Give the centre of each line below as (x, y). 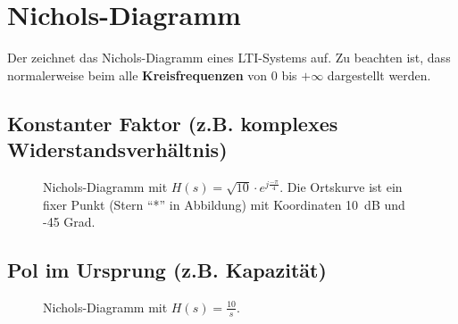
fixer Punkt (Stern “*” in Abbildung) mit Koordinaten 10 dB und (224, 204)
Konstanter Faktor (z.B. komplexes (173, 123)
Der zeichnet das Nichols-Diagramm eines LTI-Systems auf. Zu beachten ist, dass (229, 58)
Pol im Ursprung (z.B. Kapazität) (167, 270)
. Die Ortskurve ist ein (341, 186)
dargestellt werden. (379, 75)
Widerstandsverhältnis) (117, 150)
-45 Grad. (69, 222)
